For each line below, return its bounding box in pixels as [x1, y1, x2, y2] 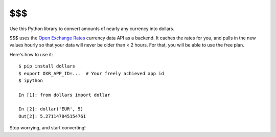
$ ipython [18, 77, 43, 83]
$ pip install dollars [18, 63, 76, 69]
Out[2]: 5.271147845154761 [18, 113, 86, 119]
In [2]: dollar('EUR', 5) [18, 106, 84, 112]
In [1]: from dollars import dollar [18, 92, 110, 98]
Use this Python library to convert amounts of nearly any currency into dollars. [9, 26, 175, 32]
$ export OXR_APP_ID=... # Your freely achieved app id [18, 71, 165, 76]
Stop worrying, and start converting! [9, 125, 86, 131]
